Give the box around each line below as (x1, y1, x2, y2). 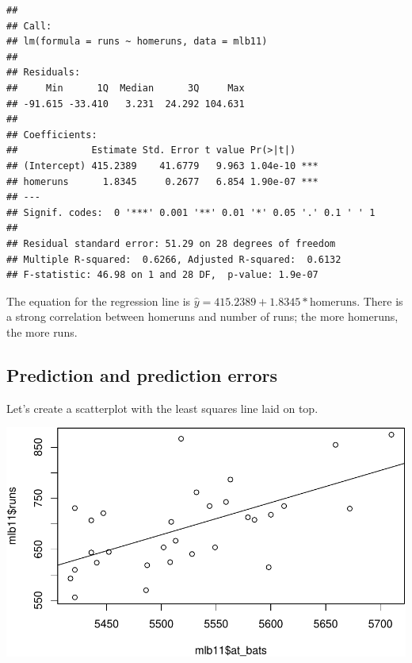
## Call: (6, 20, 52, 32)
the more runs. (6, 323, 78, 340)
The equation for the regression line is (6, 292, 191, 309)
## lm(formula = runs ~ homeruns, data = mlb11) (6, 36, 268, 48)
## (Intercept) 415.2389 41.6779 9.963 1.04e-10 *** (6, 160, 319, 172)
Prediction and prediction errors (6, 362, 278, 387)
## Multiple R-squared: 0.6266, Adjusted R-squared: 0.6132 (6, 253, 341, 265)
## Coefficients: (6, 129, 97, 141)
